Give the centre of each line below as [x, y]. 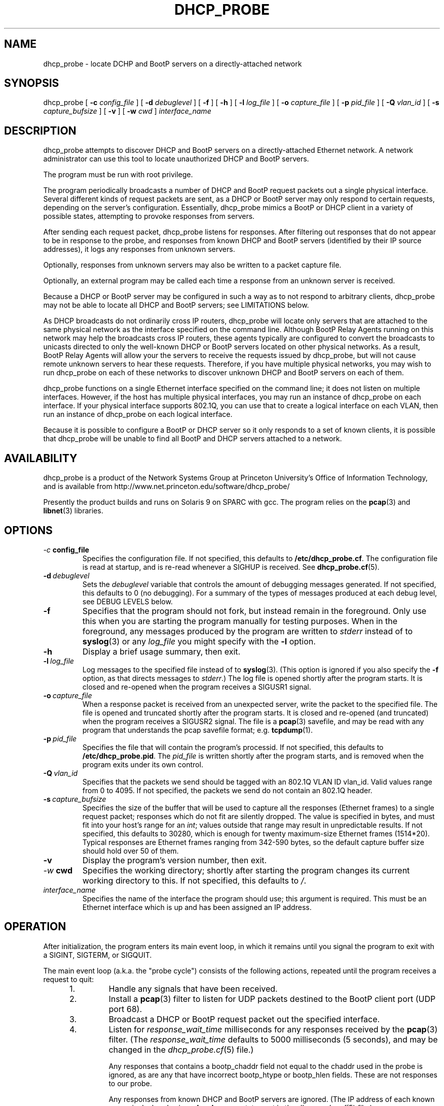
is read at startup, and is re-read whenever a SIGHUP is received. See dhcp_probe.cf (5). [231, 567]
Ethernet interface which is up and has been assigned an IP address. [197, 907]
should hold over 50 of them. [131, 851]
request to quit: [69, 979]
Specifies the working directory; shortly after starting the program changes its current [246, 870]
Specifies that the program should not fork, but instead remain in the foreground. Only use [254, 611]
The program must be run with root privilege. [118, 175]
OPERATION [35, 927]
